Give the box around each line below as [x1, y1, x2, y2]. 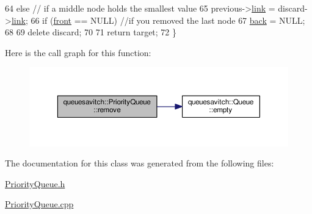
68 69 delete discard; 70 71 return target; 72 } [5, 26, 177, 38]
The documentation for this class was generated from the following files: [5, 157, 274, 169]
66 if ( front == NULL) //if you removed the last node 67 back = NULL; [31, 13, 305, 26]
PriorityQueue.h [5, 177, 65, 190]
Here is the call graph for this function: [5, 46, 151, 59]
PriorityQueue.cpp [5, 198, 74, 210]
